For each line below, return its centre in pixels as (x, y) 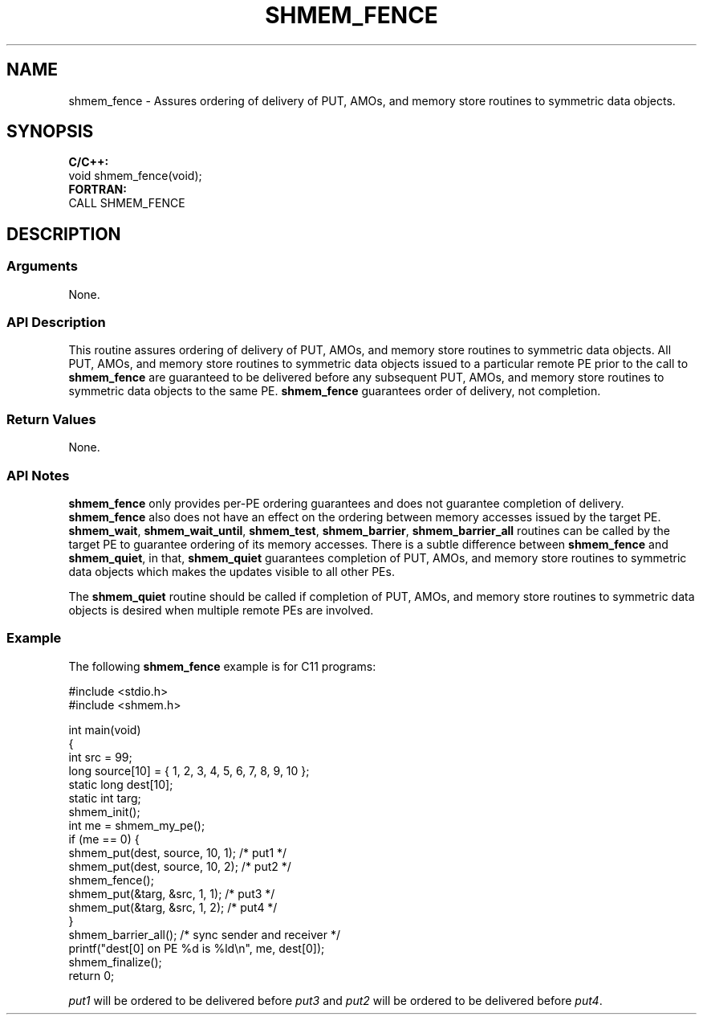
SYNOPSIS (50, 132)
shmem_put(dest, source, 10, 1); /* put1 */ (178, 852)
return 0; (91, 975)
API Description (56, 323)
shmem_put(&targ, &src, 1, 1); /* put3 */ (172, 893)
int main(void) (105, 729)
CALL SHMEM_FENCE (127, 203)
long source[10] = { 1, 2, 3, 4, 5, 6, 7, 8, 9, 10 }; (189, 770)
